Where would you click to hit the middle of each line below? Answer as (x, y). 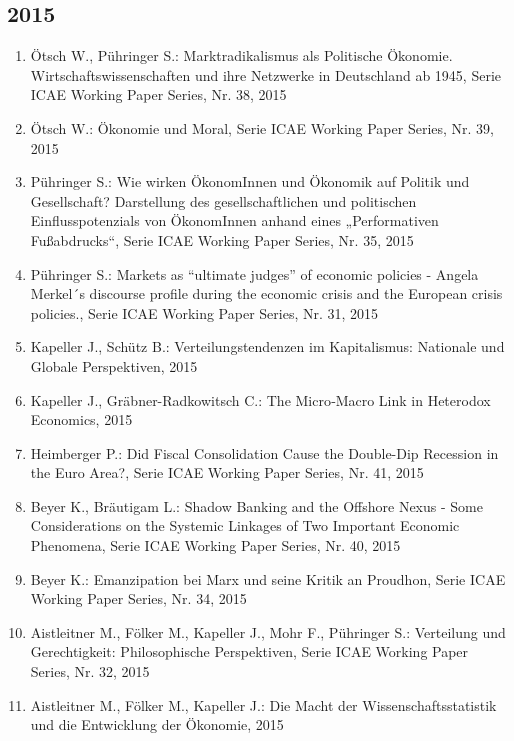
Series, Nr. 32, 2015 (90, 671)
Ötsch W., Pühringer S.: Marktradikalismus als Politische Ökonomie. (241, 55)
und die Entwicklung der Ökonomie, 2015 (157, 724)
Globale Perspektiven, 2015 (114, 365)
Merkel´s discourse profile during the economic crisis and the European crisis (266, 293)
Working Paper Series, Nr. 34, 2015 (138, 598)
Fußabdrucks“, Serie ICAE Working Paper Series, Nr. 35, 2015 (222, 239)
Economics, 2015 (81, 419)
